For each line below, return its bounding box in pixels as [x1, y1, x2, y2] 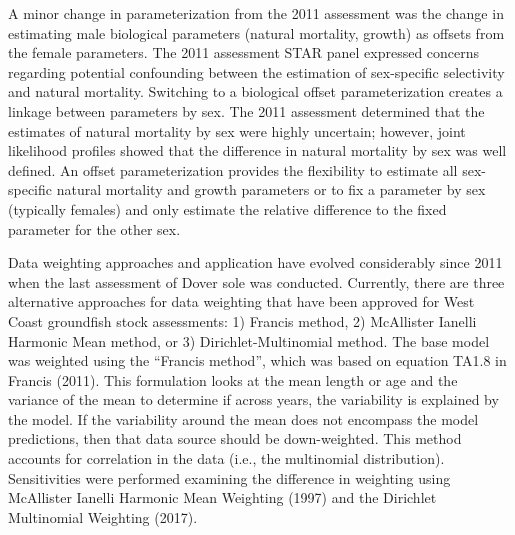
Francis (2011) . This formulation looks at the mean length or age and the [8, 369, 458, 390]
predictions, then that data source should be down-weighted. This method [8, 428, 462, 449]
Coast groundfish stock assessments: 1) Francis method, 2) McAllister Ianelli [8, 310, 477, 331]
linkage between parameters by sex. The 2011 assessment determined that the [8, 100, 485, 121]
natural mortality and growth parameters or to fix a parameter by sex [56, 179, 486, 200]
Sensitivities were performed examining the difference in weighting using [8, 467, 451, 488]
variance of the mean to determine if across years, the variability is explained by [8, 389, 499, 410]
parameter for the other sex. [8, 218, 181, 239]
